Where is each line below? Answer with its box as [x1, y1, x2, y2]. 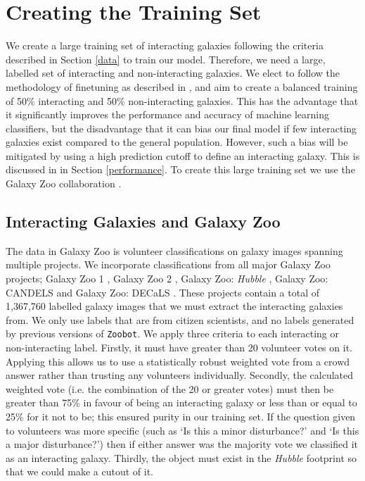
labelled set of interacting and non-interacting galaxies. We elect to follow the [6, 65, 340, 80]
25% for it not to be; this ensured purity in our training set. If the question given [6, 409, 356, 424]
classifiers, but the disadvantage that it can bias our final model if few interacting [6, 120, 357, 135]
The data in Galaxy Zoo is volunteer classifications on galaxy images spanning [6, 243, 343, 258]
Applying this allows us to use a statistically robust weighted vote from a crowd [6, 354, 350, 368]
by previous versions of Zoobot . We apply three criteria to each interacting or [6, 326, 339, 341]
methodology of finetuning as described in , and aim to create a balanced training [6, 79, 358, 94]
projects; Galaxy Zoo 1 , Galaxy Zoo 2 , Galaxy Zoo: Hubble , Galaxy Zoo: [6, 271, 328, 286]
